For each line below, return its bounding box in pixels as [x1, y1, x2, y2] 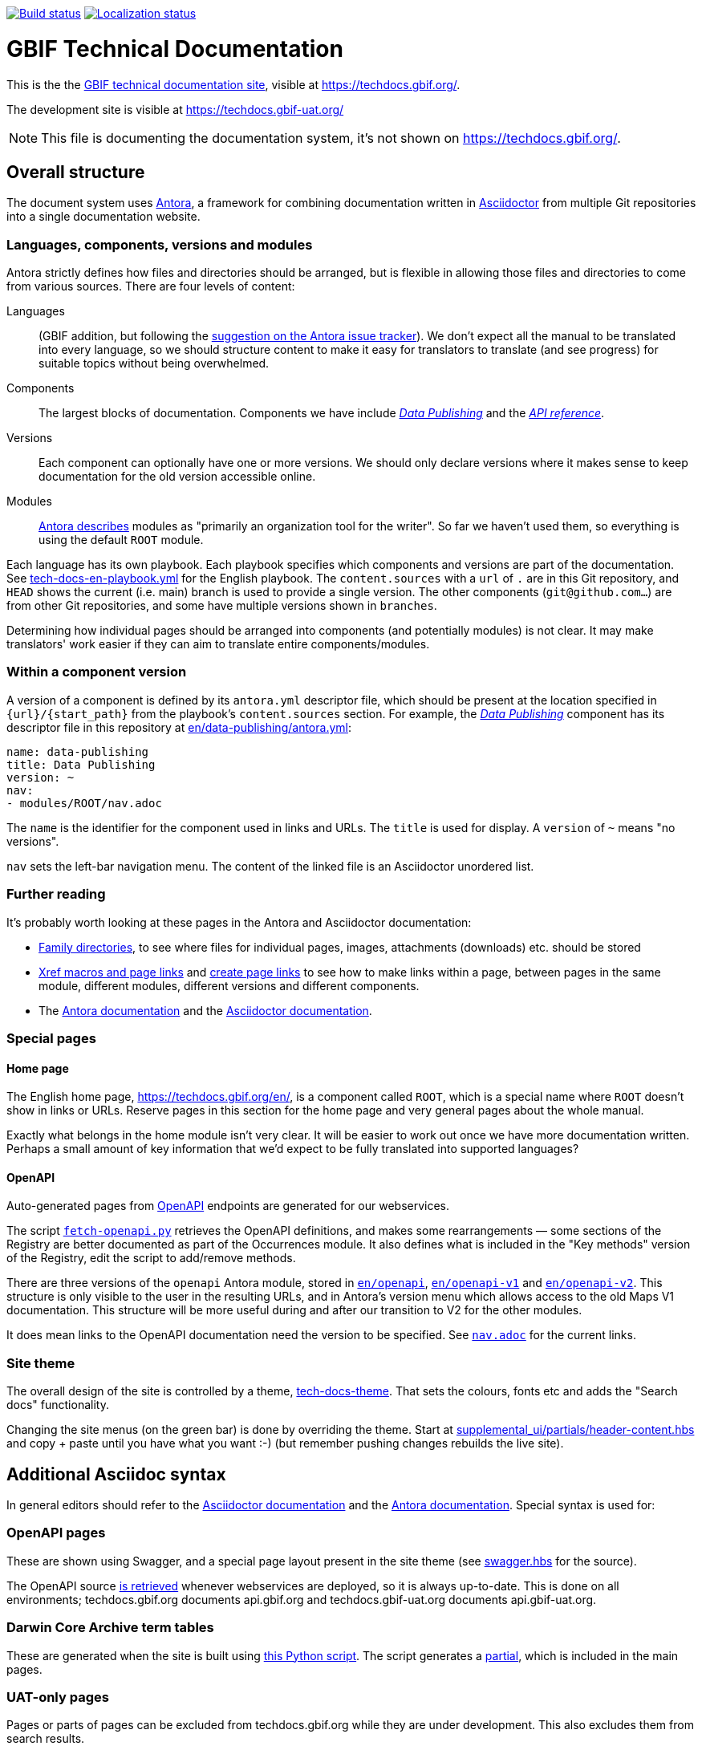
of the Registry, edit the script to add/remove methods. [6, 1251, 296, 1265]
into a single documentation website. [6, 209, 201, 224]
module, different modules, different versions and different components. [39, 978, 420, 993]
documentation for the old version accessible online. [39, 469, 316, 484]
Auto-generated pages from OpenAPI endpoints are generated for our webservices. [6, 1199, 450, 1213]
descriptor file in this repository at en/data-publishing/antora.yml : [6, 720, 351, 734]
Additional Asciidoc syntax [6, 1464, 226, 1484]
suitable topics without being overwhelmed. [39, 356, 270, 371]
